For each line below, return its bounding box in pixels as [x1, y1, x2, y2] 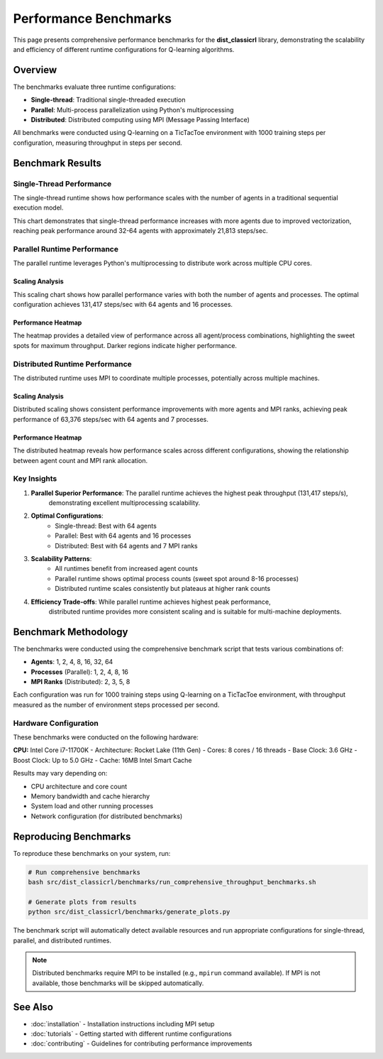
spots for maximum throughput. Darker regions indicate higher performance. [13, 341, 238, 349]
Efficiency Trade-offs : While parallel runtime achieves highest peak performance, [30, 597, 271, 606]
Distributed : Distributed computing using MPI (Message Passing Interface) [30, 116, 250, 124]
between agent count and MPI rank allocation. [13, 456, 148, 465]
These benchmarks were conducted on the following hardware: [13, 732, 199, 742]
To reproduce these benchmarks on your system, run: [13, 849, 171, 857]
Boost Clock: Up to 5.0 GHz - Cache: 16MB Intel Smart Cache [13, 756, 192, 764]
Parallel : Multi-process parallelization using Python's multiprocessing [30, 105, 234, 114]
